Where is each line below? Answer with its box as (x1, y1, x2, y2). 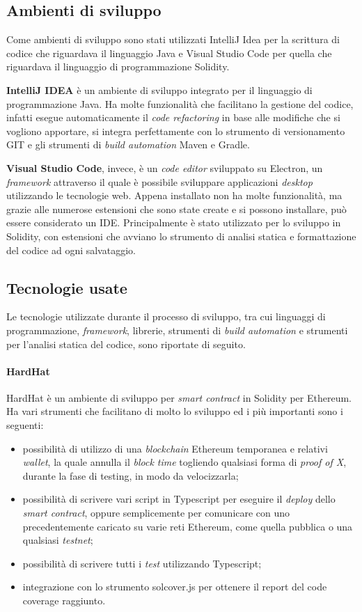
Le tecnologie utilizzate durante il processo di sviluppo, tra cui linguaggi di (6, 309, 326, 324)
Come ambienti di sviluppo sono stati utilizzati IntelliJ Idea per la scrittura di (6, 32, 340, 47)
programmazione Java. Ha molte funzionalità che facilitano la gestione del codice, (6, 96, 354, 111)
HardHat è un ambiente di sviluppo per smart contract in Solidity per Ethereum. (6, 390, 352, 405)
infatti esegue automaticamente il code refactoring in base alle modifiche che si (6, 110, 340, 125)
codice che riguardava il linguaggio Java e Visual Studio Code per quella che (6, 45, 332, 60)
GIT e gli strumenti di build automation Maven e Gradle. (6, 137, 250, 152)
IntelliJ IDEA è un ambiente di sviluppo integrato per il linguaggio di (6, 82, 313, 97)
